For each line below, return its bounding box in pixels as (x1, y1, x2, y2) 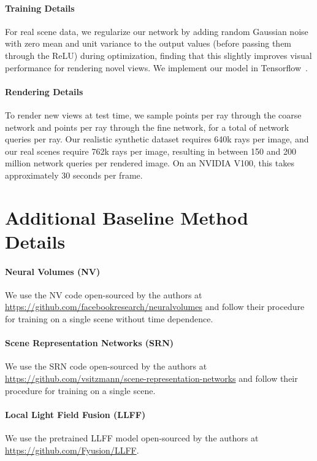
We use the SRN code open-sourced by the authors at (5, 360, 207, 373)
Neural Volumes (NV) (5, 265, 101, 277)
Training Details (5, 1, 75, 14)
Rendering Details (5, 85, 83, 98)
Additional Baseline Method (5, 204, 248, 230)
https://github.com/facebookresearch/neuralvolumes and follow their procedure (5, 300, 305, 313)
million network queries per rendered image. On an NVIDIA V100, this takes (5, 157, 294, 169)
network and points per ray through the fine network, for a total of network (5, 120, 289, 133)
